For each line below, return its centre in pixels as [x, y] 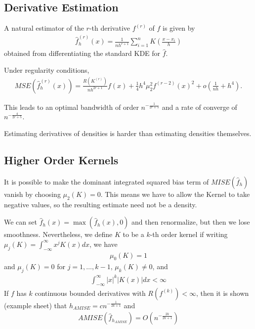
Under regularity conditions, [47, 70]
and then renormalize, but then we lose [191, 222]
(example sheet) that [36, 305]
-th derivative [110, 28]
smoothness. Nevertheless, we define [58, 234]
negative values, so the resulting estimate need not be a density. [101, 204]
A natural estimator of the [44, 28]
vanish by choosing [32, 194]
